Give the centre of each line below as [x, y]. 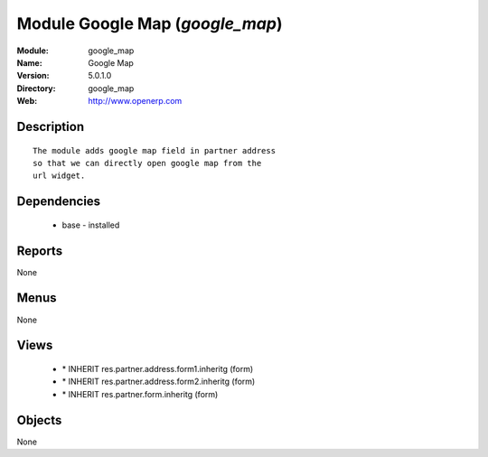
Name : [29, 62]
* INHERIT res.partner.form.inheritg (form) [140, 394]
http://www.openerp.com [135, 101]
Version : [33, 76]
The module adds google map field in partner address [154, 150]
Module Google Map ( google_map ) [150, 23]
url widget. [59, 176]
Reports [40, 251]
